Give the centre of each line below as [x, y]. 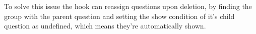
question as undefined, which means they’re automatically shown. [105, 26]
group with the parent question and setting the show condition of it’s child [119, 16]
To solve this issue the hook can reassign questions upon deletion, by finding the [128, 6]
